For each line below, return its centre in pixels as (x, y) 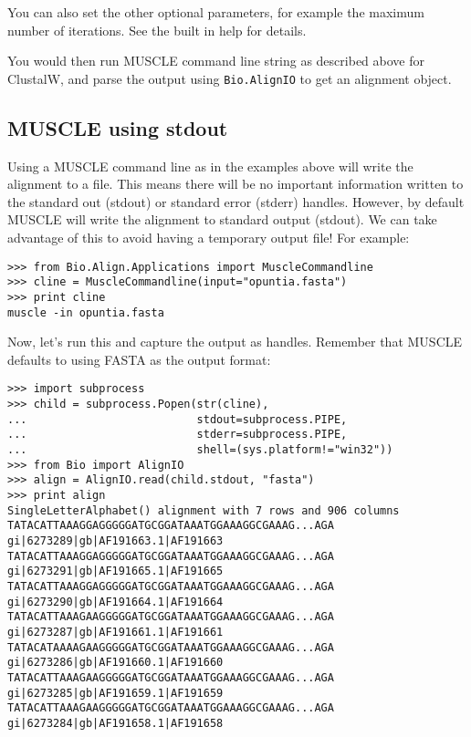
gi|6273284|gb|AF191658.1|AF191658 (115, 723)
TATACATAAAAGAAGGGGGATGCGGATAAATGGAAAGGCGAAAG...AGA (171, 647)
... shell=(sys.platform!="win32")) (200, 450)
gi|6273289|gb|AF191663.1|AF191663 (115, 540)
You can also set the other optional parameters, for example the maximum (216, 12)
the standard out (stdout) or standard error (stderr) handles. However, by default (236, 201)
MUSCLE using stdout (118, 127)
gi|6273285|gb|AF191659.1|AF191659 (115, 693)
